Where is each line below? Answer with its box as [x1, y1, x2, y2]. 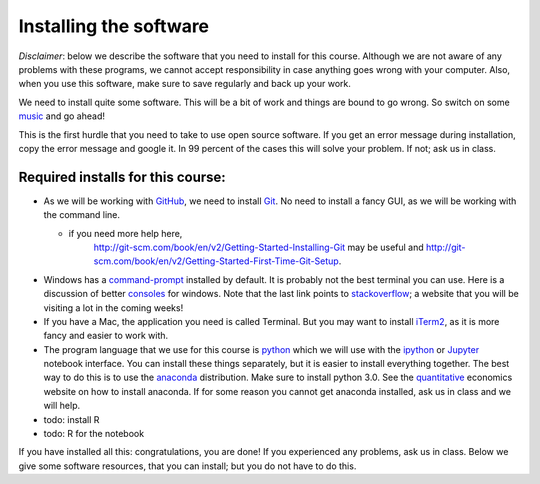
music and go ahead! [18, 110, 105, 122]
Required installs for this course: [18, 168, 227, 185]
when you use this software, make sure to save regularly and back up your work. [18, 78, 352, 90]
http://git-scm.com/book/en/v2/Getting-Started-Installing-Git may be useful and [93, 241, 424, 253]
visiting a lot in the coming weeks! [43, 301, 184, 314]
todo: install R [43, 413, 100, 425]
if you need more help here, [68, 227, 183, 239]
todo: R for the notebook [43, 428, 145, 440]
